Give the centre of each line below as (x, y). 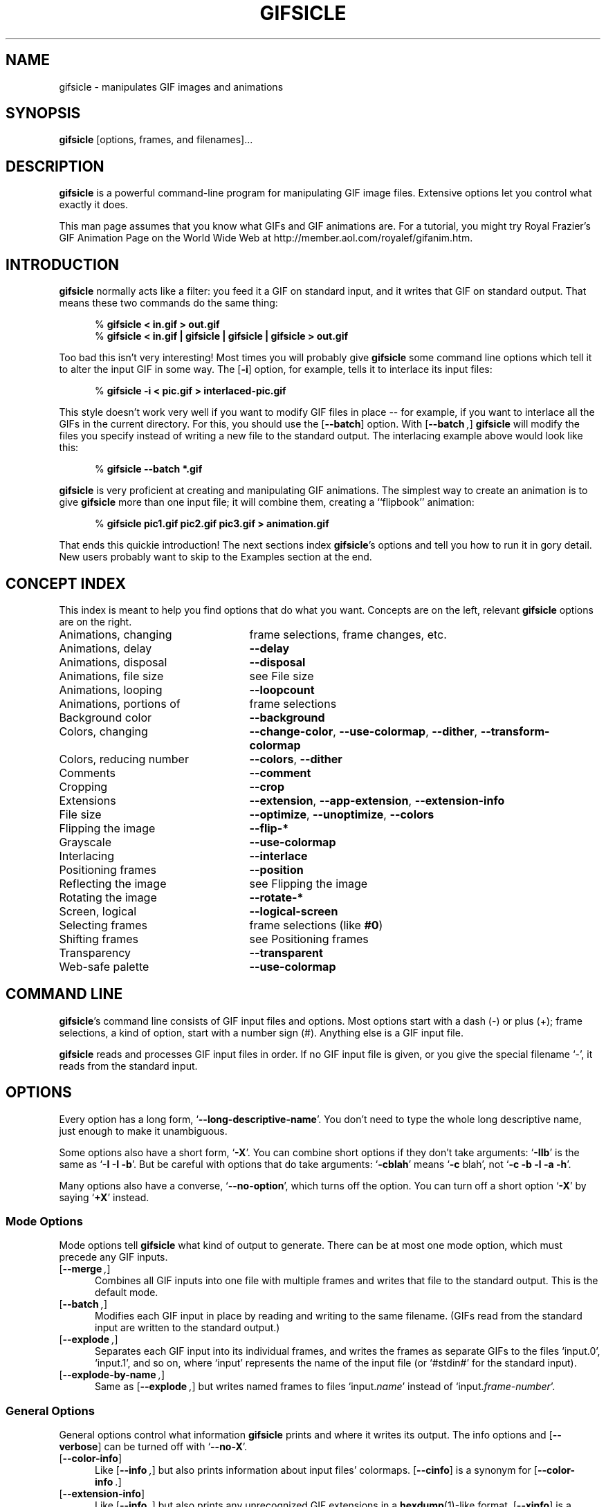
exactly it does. (94, 205)
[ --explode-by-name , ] (112, 1375)
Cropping (83, 786)
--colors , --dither (296, 759)
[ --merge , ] (85, 1269)
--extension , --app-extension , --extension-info (377, 800)
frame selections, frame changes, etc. (348, 634)
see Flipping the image (309, 883)
